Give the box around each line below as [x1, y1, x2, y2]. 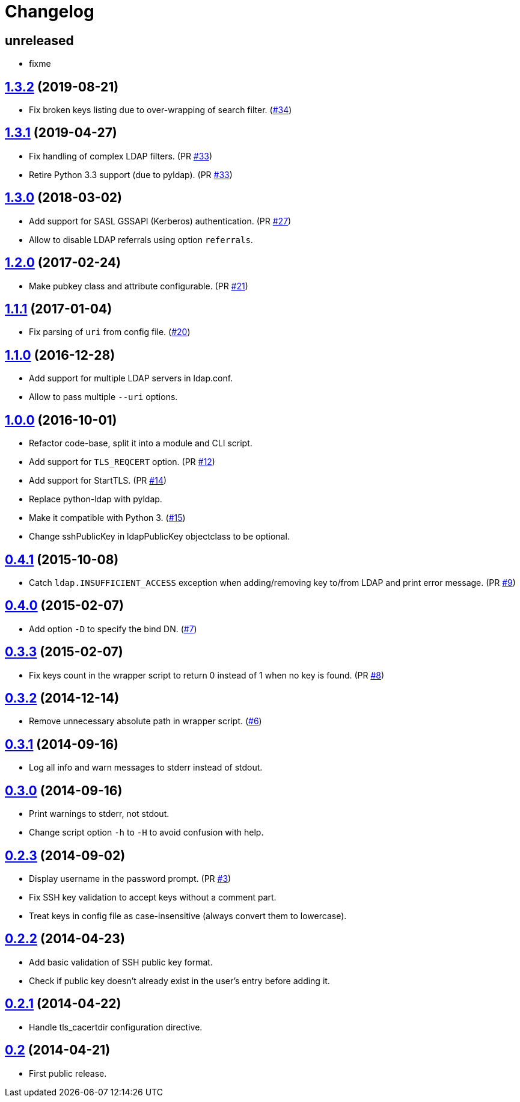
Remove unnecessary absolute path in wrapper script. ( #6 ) [29, 716, 262, 727]
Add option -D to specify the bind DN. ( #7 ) [29, 623, 197, 634]
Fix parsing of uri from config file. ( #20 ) [29, 327, 191, 337]
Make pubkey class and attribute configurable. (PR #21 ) [29, 280, 248, 291]
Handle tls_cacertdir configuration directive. [29, 1021, 203, 1032]
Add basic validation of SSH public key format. [29, 956, 213, 967]
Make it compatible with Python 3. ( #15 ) [29, 513, 186, 523]
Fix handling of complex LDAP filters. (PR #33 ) [29, 150, 213, 161]
